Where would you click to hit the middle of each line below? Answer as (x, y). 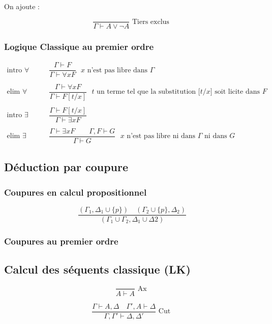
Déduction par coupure (66, 167)
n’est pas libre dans (117, 70)
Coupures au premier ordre (61, 241)
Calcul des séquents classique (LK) (97, 269)
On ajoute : (22, 6)
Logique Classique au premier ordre (79, 47)
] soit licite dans (235, 92)
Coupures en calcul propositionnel (75, 192)
